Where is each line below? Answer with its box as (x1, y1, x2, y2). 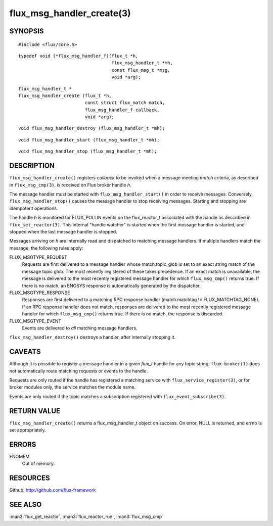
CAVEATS (9, 348, 41, 356)
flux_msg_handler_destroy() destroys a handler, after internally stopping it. (9, 334, 176, 341)
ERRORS (9, 440, 36, 449)
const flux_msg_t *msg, (111, 67, 170, 73)
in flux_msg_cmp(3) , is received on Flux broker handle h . (9, 182, 131, 188)
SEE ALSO (9, 500, 42, 509)
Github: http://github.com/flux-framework (9, 487, 96, 493)
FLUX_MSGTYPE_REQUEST (9, 254, 68, 260)
